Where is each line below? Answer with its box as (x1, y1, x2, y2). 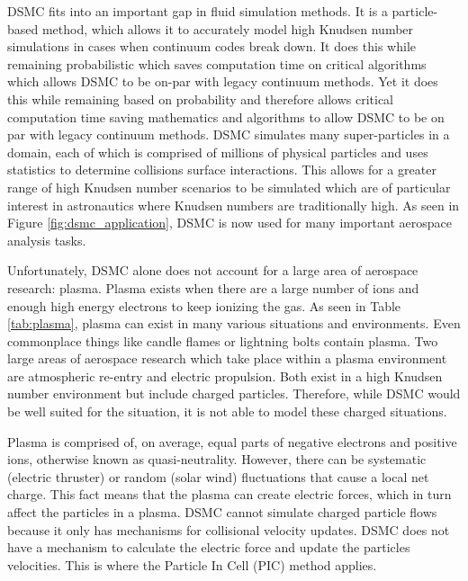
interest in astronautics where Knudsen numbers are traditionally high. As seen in (7, 195, 460, 214)
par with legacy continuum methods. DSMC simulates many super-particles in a (7, 125, 450, 144)
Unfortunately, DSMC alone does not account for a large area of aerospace (7, 261, 418, 280)
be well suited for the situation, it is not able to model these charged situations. (7, 402, 447, 421)
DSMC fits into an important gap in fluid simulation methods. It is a (7, 2, 388, 20)
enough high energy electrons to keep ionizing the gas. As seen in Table (7, 296, 401, 315)
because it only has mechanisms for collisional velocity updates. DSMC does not (7, 520, 450, 539)
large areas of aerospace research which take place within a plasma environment (7, 349, 447, 368)
